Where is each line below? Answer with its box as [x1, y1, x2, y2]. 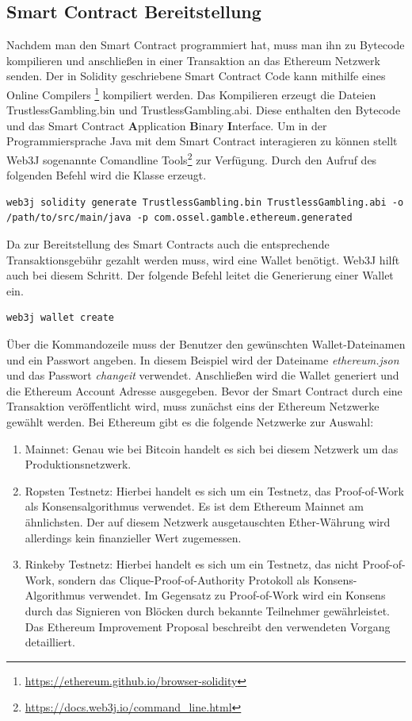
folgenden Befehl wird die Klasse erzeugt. [6, 167, 207, 183]
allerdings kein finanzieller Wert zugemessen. [25, 529, 242, 546]
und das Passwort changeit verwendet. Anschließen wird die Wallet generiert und [6, 367, 399, 384]
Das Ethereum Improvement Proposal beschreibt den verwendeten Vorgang [25, 618, 391, 634]
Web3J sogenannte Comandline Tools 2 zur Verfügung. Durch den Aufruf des [6, 149, 377, 168]
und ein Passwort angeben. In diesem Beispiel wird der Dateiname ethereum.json [6, 351, 399, 368]
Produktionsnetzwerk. [25, 456, 132, 472]
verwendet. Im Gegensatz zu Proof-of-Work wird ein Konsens [89, 587, 386, 603]
